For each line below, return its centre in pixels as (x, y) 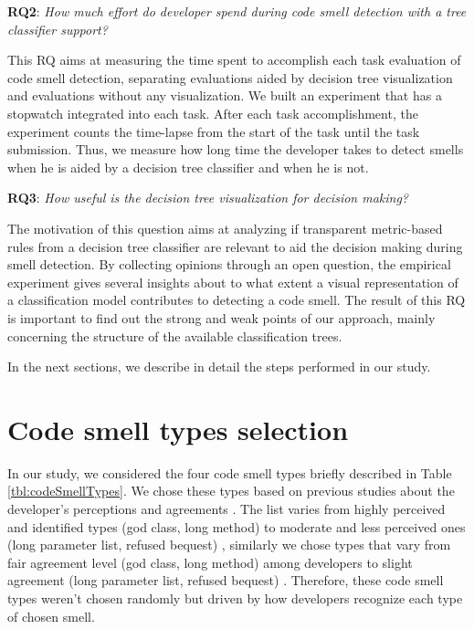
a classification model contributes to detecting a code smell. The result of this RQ (237, 300)
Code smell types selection (178, 429)
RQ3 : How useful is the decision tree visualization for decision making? (208, 198)
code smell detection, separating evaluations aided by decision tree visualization (230, 77)
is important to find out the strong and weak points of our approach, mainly (221, 317)
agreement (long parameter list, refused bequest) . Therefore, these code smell (226, 580)
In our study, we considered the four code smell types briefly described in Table (230, 472)
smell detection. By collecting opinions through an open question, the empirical (229, 264)
